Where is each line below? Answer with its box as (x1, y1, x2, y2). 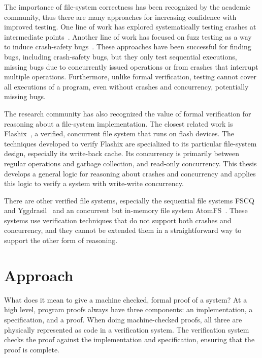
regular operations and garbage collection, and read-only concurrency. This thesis (4, 158, 257, 168)
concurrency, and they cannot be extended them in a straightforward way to (4, 225, 242, 235)
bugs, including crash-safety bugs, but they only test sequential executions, (4, 51, 237, 62)
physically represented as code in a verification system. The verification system (4, 324, 249, 335)
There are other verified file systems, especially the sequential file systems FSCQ (4, 195, 254, 205)
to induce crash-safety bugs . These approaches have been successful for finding (4, 41, 251, 52)
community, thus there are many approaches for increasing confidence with (4, 11, 237, 22)
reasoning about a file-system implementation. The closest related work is (4, 118, 233, 129)
